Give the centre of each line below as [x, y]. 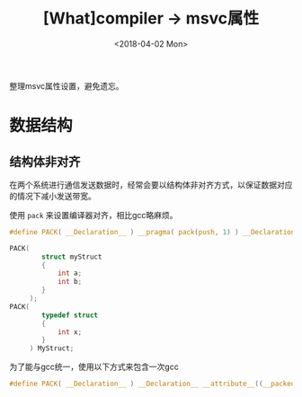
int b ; [70, 282]
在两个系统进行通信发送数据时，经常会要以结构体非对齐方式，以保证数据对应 [151, 184]
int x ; [70, 332]
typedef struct [70, 315]
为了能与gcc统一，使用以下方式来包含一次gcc [94, 367]
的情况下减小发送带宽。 [53, 196]
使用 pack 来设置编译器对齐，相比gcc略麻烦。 [93, 215]
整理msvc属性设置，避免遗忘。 [67, 85]
